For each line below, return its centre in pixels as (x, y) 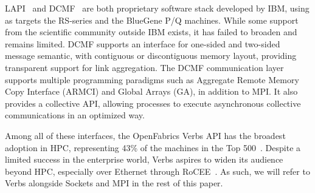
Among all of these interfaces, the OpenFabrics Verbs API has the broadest (145, 135)
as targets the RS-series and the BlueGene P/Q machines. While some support (152, 20)
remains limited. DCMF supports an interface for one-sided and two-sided (143, 43)
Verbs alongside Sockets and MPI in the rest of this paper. (114, 183)
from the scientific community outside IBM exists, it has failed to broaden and (151, 32)
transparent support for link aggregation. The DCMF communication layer (144, 67)
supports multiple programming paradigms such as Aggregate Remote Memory (152, 79)
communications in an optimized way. (75, 115)
